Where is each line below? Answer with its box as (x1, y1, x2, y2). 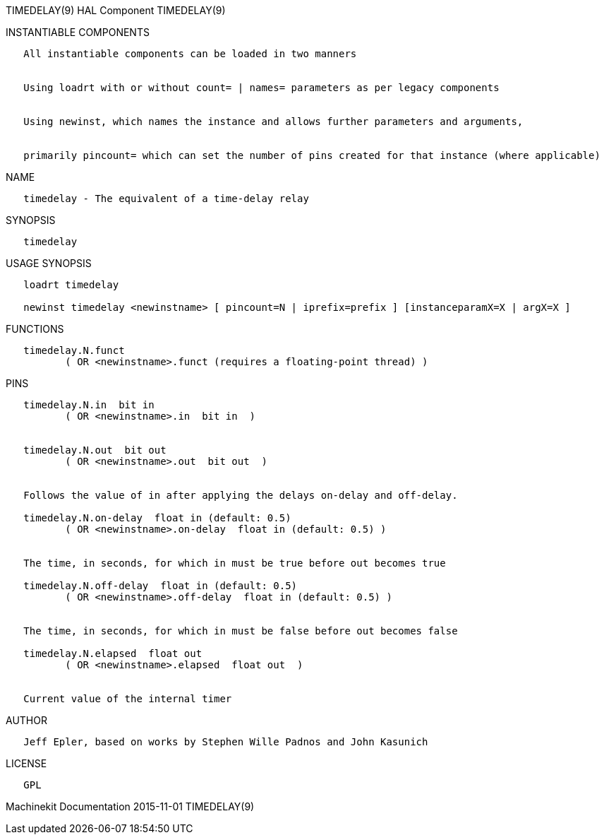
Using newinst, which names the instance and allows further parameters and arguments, (23, 116, 524, 127)
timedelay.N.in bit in (23, 399, 155, 410)
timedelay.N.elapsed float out (23, 648, 203, 659)
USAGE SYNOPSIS (6, 257, 92, 269)
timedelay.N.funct (23, 345, 125, 356)
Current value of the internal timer (23, 693, 232, 704)
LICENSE (6, 757, 47, 769)
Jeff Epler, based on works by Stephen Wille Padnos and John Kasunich (23, 736, 428, 747)
